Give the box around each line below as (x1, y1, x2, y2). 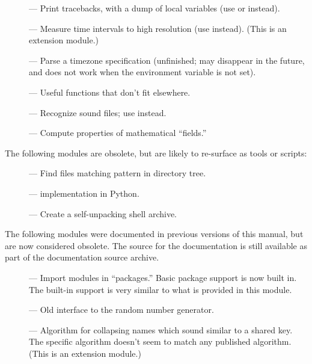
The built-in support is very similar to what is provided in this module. (29, 283, 292, 295)
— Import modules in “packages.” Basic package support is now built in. (29, 271, 297, 283)
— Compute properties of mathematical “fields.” (29, 126, 207, 139)
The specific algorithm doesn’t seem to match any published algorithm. (29, 335, 292, 348)
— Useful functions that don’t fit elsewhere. (29, 85, 191, 98)
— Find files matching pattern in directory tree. (29, 167, 206, 179)
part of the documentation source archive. (5, 251, 159, 264)
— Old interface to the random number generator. (29, 303, 214, 316)
